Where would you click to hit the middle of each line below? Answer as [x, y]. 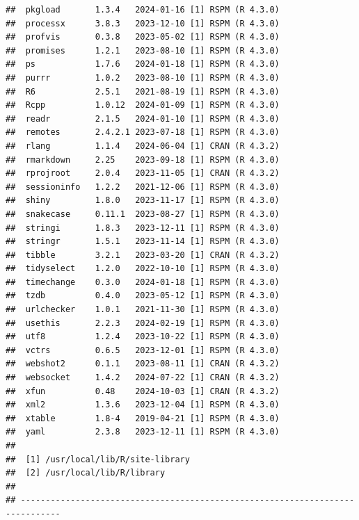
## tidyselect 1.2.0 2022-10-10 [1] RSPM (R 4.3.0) [143, 269]
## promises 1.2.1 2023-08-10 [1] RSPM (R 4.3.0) [143, 50]
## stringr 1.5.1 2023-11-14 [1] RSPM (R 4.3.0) [143, 242]
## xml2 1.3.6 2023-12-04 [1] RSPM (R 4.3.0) [143, 405]
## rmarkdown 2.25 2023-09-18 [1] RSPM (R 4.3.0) [143, 160]
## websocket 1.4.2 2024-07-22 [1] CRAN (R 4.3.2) [143, 378]
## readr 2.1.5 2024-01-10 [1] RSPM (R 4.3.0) [143, 119]
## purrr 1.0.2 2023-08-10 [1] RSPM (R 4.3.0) [143, 78]
